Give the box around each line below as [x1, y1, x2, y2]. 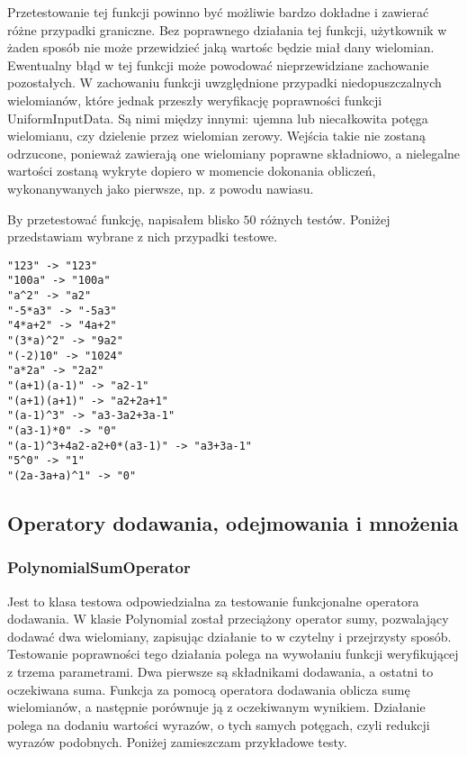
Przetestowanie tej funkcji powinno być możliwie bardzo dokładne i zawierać [7, 3, 429, 21]
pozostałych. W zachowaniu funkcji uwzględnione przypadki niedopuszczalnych [7, 73, 442, 92]
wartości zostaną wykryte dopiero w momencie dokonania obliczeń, [7, 161, 376, 180]
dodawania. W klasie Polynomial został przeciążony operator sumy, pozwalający [7, 609, 449, 628]
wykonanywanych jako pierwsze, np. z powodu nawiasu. [7, 178, 314, 197]
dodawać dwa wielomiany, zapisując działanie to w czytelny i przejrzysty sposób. [7, 626, 452, 645]
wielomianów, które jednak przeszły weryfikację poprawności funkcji [7, 90, 382, 109]
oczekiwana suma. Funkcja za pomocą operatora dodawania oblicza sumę [7, 679, 410, 698]
